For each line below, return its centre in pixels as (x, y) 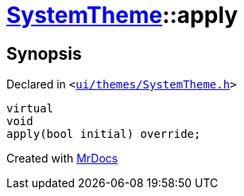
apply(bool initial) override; (104, 134)
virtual (30, 109)
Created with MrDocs (62, 159)
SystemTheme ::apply (122, 15)
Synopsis (44, 53)
